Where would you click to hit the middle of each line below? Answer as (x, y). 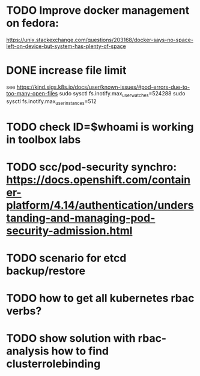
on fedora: (32, 23)
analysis (28, 351)
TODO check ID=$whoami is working (100, 127)
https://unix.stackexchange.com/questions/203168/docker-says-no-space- (100, 40)
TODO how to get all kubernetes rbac (100, 298)
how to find (80, 351)
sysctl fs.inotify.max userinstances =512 (52, 102)
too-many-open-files (32, 93)
